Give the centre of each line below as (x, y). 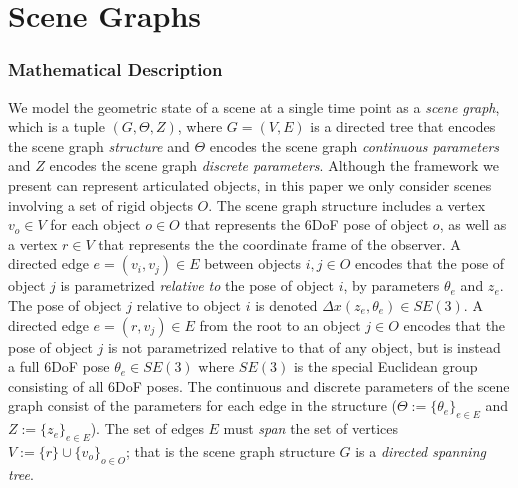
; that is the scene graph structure (230, 450)
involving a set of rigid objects (100, 204)
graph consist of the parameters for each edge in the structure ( (203, 405)
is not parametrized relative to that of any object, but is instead (304, 346)
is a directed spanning (420, 450)
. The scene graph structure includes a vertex (347, 204)
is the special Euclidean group (385, 366)
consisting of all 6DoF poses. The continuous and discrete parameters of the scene (259, 385)
